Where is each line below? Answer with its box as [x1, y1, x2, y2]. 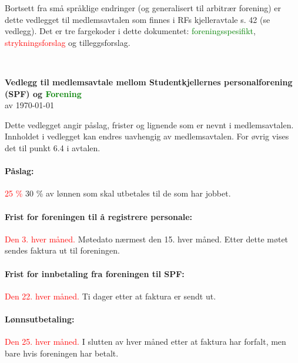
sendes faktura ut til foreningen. [5, 244, 120, 257]
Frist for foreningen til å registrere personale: [5, 210, 193, 222]
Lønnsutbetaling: [5, 312, 75, 325]
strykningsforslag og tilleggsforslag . [5, 36, 130, 48]
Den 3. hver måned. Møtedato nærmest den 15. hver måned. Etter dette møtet [5, 232, 289, 245]
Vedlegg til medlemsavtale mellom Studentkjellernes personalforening [5, 75, 293, 88]
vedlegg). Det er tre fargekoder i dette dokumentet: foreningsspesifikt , [5, 25, 256, 37]
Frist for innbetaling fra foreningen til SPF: [5, 267, 185, 279]
